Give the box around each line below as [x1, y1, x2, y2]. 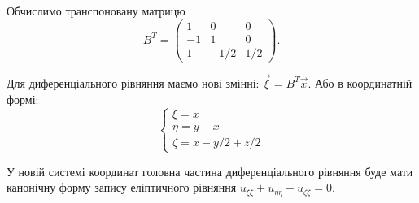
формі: [7, 90, 39, 107]
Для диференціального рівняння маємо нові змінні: [7, 74, 260, 91]
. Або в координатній [308, 74, 412, 91]
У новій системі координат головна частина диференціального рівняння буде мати [7, 162, 413, 179]
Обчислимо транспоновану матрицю [7, 2, 185, 19]
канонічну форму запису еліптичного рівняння [7, 179, 237, 196]
